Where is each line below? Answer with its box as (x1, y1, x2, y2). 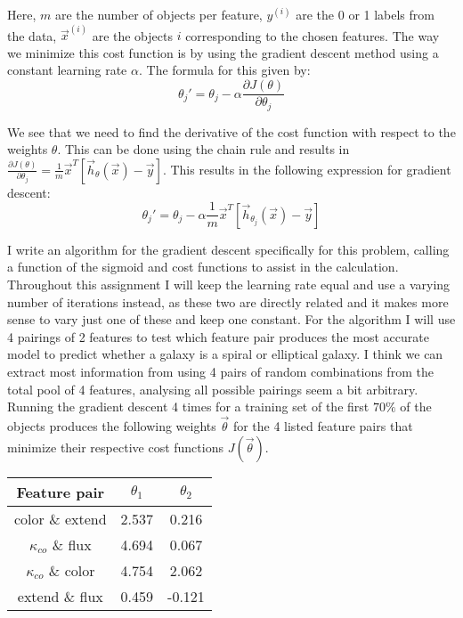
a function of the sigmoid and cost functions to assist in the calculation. (7, 257, 399, 276)
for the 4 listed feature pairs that (232, 416, 413, 435)
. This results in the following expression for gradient (162, 159, 451, 178)
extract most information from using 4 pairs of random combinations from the (7, 362, 434, 380)
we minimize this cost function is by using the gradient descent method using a (7, 43, 439, 61)
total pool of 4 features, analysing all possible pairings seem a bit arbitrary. (7, 379, 418, 398)
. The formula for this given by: (138, 61, 311, 79)
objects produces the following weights (7, 416, 216, 435)
